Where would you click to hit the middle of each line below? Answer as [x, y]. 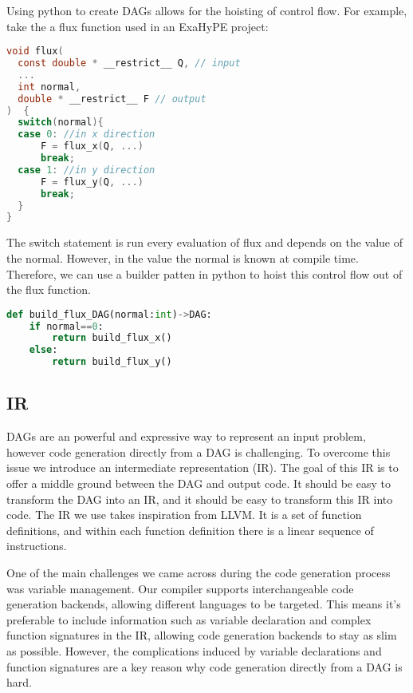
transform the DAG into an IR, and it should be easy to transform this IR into [200, 499]
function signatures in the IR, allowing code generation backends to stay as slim [202, 635]
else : [43, 350]
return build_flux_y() [112, 362]
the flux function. [49, 289]
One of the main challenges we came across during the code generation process [199, 573]
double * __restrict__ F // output [112, 99]
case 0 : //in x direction [87, 135]
